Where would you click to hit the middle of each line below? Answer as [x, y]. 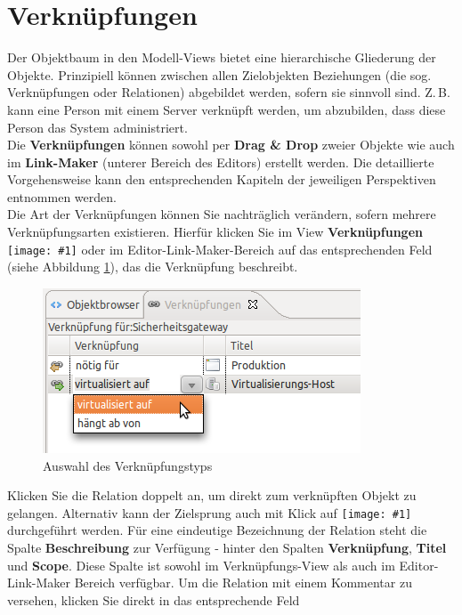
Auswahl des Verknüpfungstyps [128, 465]
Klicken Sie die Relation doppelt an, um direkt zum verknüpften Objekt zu [212, 495]
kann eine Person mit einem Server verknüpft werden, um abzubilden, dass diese [227, 109]
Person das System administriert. [97, 127]
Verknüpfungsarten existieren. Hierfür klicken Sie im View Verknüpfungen [215, 232]
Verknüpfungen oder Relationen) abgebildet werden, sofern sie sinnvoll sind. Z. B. [229, 92]
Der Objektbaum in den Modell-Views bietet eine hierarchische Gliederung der [222, 57]
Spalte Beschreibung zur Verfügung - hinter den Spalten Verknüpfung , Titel [227, 547]
